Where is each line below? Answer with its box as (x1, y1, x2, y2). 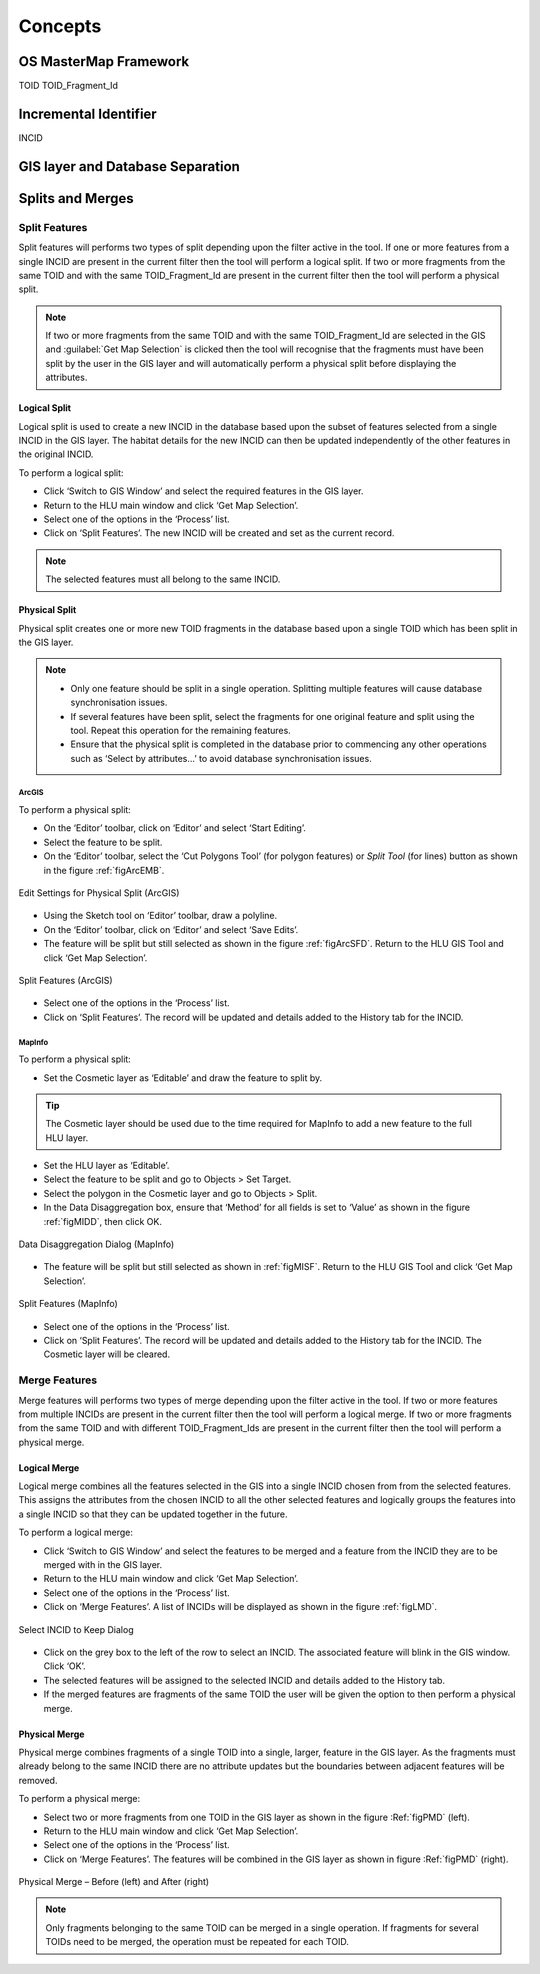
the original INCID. (18, 448, 94, 460)
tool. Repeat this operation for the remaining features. (70, 724, 292, 736)
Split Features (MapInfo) (18, 1298, 119, 1310)
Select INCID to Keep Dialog (18, 1623, 134, 1635)
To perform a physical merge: (18, 1793, 141, 1805)
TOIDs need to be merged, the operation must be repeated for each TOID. (45, 1936, 350, 1948)
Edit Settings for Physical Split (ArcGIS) (18, 887, 180, 899)
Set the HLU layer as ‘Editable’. (43, 1160, 170, 1172)
